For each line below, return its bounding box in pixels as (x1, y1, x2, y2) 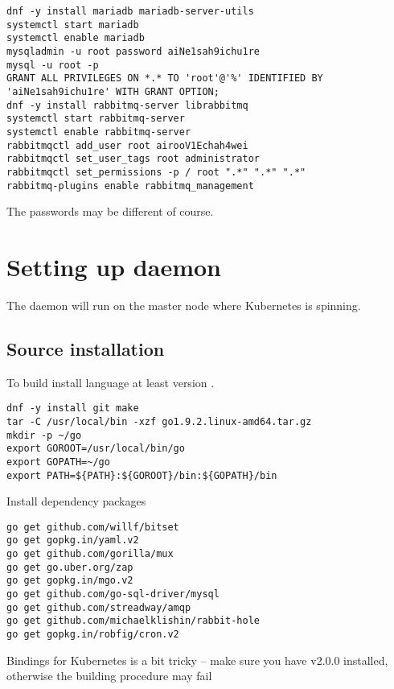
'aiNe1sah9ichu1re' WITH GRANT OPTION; (6, 85, 220, 97)
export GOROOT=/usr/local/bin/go (6, 443, 185, 455)
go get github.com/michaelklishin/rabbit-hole (6, 615, 260, 627)
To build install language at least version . (6, 373, 215, 390)
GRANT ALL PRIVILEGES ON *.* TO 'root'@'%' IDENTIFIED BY (6, 72, 323, 85)
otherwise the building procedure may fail (6, 667, 212, 684)
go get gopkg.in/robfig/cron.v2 (6, 629, 179, 641)
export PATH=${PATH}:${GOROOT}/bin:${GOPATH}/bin (6, 469, 277, 481)
